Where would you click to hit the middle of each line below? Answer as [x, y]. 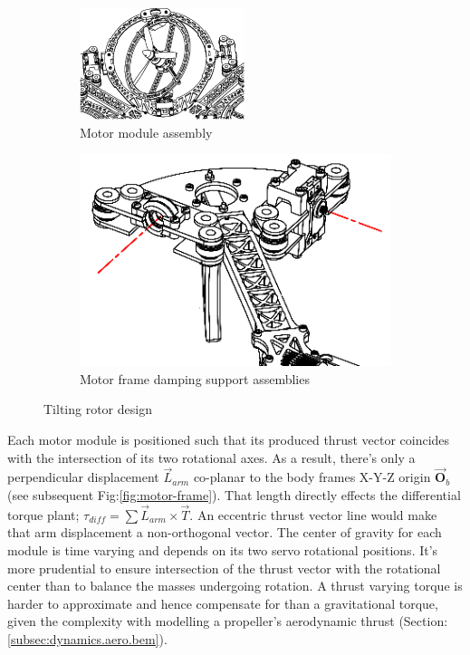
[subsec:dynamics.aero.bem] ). [87, 639]
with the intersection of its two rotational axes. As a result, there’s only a [211, 457]
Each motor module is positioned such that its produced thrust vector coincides [229, 440]
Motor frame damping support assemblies [195, 378]
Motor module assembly [146, 132]
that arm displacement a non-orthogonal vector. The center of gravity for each [225, 532]
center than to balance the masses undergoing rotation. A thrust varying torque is [235, 586]
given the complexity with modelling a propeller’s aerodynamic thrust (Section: [228, 621]
